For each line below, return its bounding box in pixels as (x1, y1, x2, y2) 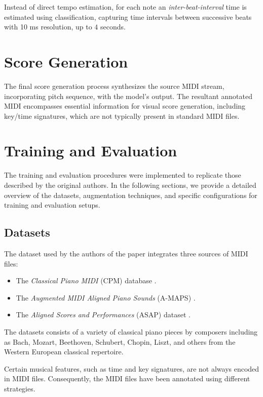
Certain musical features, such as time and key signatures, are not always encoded (4, 363, 259, 374)
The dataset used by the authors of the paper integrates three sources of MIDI (4, 248, 248, 258)
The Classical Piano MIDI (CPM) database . (16, 275, 157, 286)
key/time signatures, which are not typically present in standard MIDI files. (4, 110, 240, 121)
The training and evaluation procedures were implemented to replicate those (4, 170, 241, 180)
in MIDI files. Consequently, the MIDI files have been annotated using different (4, 373, 250, 384)
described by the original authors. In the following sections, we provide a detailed (4, 180, 256, 190)
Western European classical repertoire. (4, 346, 124, 357)
